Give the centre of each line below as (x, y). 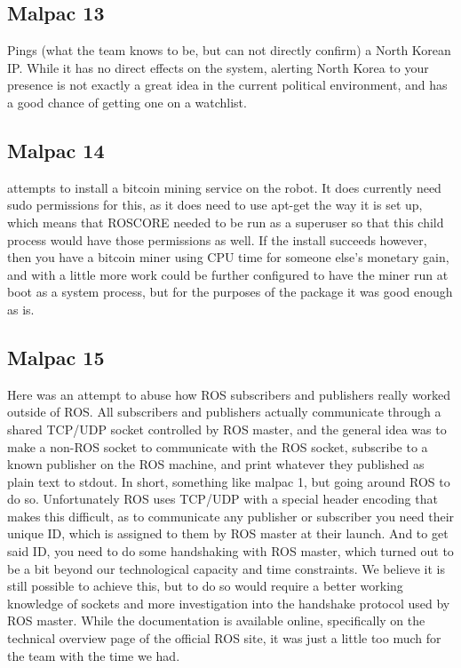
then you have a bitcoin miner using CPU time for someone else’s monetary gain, (228, 257)
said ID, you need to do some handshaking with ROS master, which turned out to (230, 551)
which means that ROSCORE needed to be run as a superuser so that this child (226, 222)
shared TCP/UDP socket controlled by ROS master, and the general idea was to (227, 429)
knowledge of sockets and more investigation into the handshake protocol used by (229, 603)
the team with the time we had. (94, 655)
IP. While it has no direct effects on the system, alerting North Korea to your (218, 67)
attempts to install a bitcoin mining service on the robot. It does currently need (224, 187)
